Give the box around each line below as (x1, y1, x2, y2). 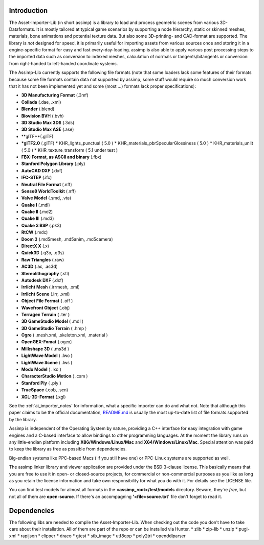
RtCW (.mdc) (21, 229, 48, 235)
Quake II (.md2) (21, 209, 53, 215)
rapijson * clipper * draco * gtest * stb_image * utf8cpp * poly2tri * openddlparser (21, 533, 186, 539)
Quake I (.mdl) (21, 202, 50, 208)
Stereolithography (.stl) (21, 270, 69, 276)
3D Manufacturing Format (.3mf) (21, 92, 89, 98)
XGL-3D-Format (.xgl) (21, 394, 66, 400)
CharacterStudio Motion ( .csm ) (21, 373, 88, 379)
